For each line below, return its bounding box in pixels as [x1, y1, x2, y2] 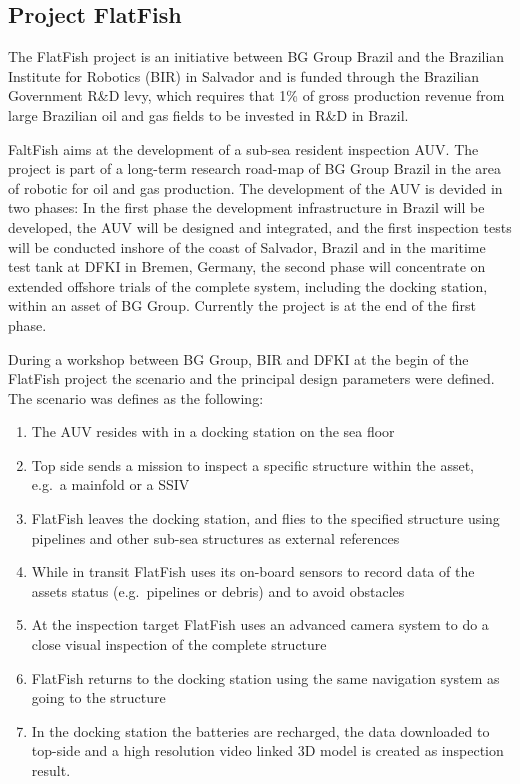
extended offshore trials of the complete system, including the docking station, [8, 275, 488, 296]
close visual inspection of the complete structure [31, 634, 327, 655]
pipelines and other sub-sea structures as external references [31, 527, 400, 548]
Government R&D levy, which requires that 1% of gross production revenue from [8, 85, 505, 106]
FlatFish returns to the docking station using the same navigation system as [31, 667, 500, 688]
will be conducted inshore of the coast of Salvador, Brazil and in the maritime [8, 236, 486, 257]
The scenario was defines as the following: [8, 387, 264, 408]
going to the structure [31, 687, 166, 708]
